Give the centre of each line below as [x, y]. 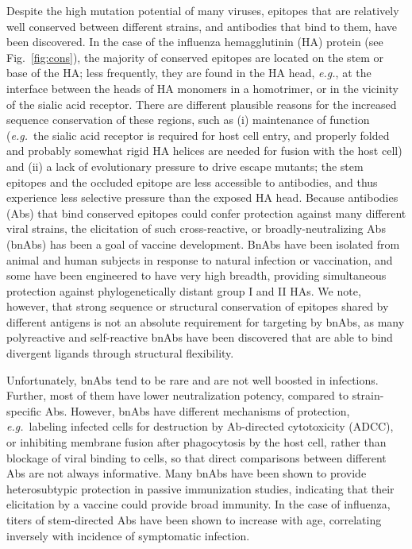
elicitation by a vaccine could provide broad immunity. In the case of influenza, [198, 504]
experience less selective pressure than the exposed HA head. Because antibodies [202, 197]
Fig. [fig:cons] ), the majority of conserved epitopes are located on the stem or [195, 57]
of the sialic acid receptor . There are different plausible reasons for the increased [202, 104]
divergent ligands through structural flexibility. [120, 353]
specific [24, 410]
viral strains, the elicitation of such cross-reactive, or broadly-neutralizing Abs [196, 228]
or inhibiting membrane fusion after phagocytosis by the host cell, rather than [196, 442]
